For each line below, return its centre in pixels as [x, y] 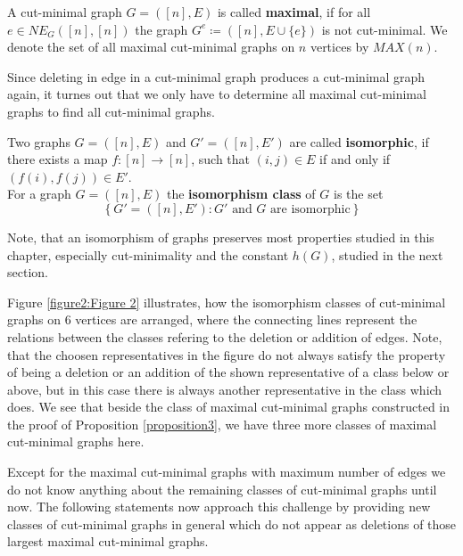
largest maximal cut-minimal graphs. [108, 541]
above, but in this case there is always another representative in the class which [225, 389]
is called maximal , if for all [294, 12]
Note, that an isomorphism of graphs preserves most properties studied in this [221, 237]
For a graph [39, 194]
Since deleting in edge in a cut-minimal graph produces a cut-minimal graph [216, 76]
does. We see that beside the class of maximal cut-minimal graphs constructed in [229, 407]
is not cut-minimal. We [384, 29]
